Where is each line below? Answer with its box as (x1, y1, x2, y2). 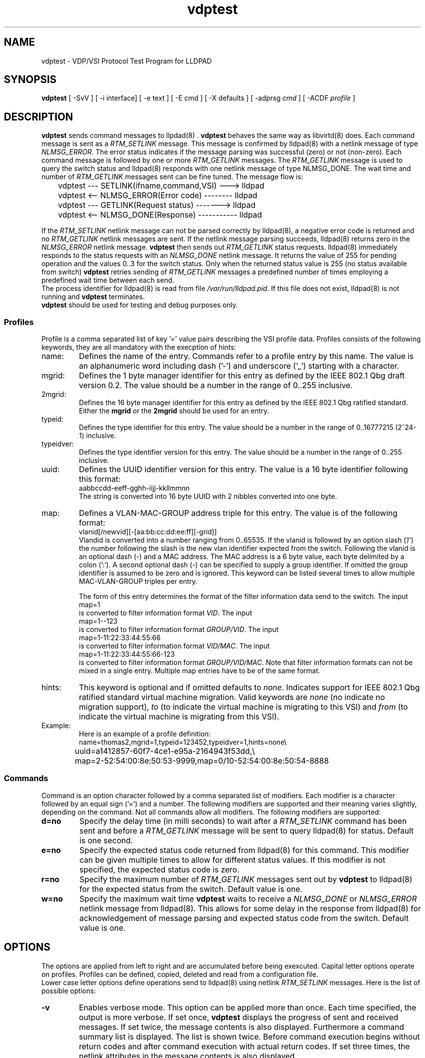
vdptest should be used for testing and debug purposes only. (41, 301, 238, 309)
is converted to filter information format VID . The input (79, 609, 252, 617)
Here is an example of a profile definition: (79, 730, 211, 738)
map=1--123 (79, 617, 118, 626)
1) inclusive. (79, 431, 116, 440)
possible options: (41, 986, 96, 995)
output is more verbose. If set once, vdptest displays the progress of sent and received (79, 1012, 398, 1022)
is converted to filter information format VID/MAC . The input (79, 642, 270, 650)
